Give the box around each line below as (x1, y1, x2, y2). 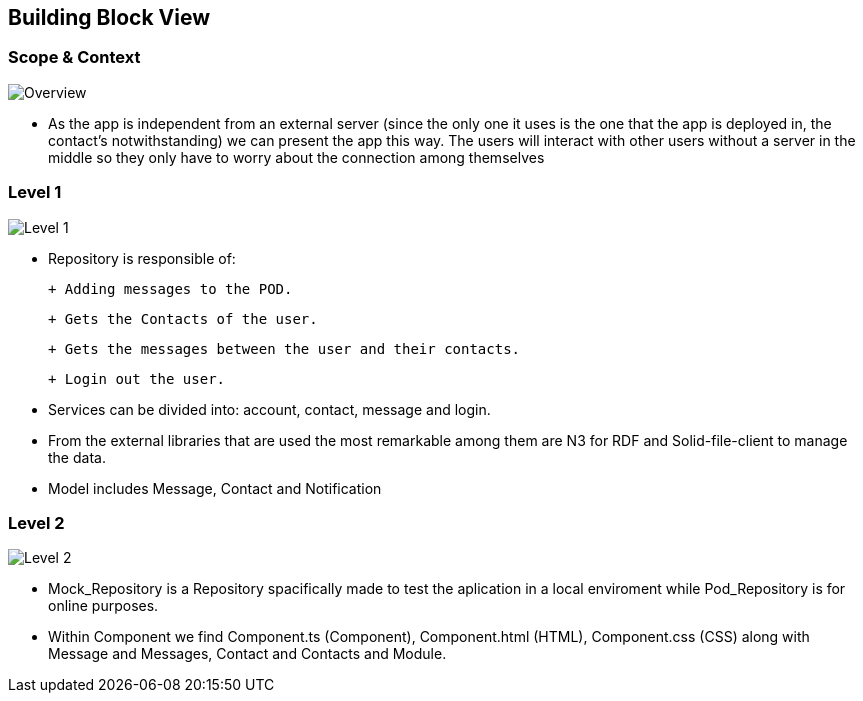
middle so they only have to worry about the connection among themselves (48, 148, 545, 166)
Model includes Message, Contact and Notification (48, 479, 382, 497)
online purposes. (48, 597, 159, 615)
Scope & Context (8, 47, 141, 68)
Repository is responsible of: (48, 249, 236, 267)
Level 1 (8, 182, 62, 203)
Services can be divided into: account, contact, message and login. (48, 400, 491, 418)
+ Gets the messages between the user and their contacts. (48, 340, 521, 357)
